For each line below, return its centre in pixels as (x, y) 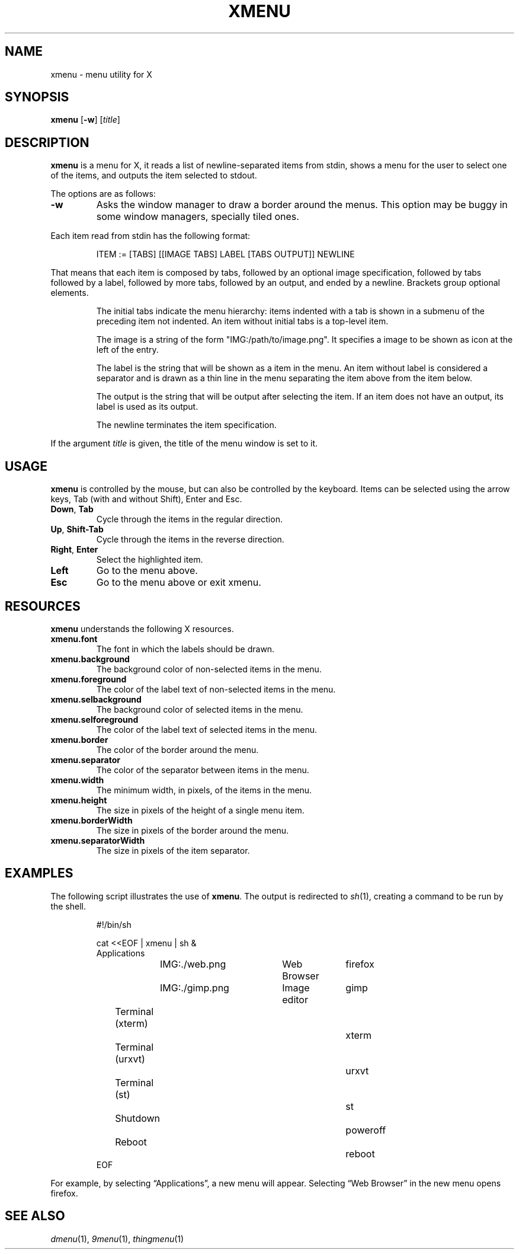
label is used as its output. (147, 407)
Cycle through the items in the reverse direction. (190, 540)
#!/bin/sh (114, 924)
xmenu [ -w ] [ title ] (85, 120)
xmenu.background (90, 659)
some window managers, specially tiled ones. (198, 217)
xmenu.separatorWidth (98, 840)
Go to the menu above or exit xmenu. (179, 583)
